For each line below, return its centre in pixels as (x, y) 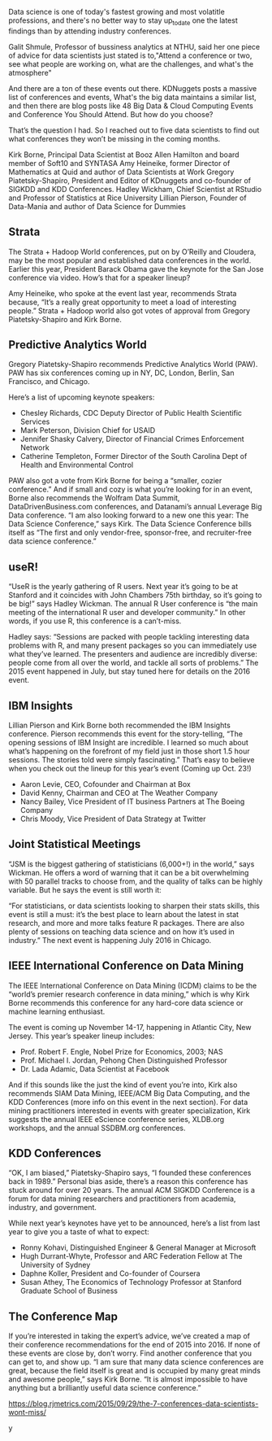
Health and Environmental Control (77, 465)
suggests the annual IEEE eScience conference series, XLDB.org (117, 1119)
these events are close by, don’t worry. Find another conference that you (130, 1353)
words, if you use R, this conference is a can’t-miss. (95, 621)
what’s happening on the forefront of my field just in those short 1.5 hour (129, 751)
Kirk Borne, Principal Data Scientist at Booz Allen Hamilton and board (124, 155)
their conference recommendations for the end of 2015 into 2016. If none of (135, 1345)
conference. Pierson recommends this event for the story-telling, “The (126, 734)
